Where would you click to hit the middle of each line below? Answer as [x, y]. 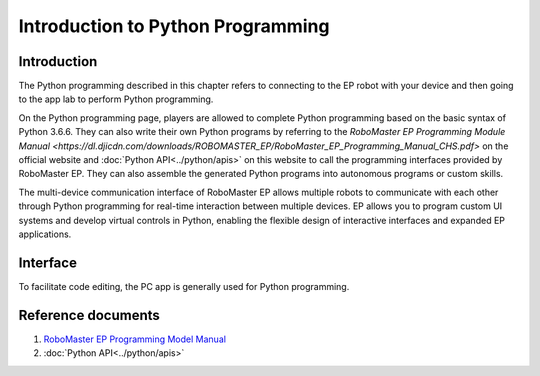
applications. [45, 234]
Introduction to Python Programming [174, 26]
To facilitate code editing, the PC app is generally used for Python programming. [184, 286]
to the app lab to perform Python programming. [116, 99]
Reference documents [89, 315]
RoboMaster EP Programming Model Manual [135, 339]
